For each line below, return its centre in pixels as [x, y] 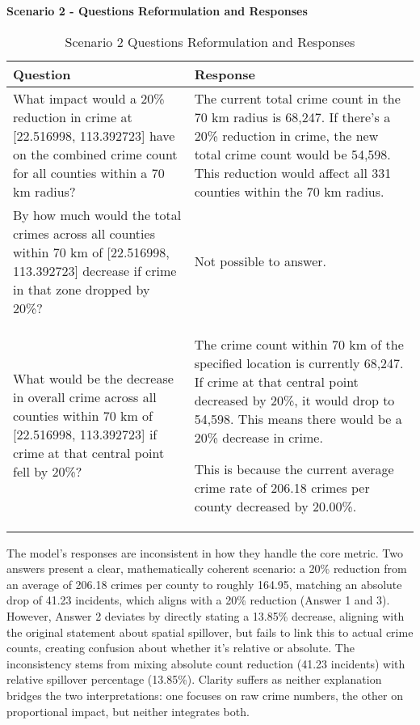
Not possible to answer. [260, 261]
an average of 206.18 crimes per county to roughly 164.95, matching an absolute [204, 584]
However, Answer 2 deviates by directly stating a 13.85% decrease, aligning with [206, 615]
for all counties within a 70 [89, 172]
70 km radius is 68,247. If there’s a [292, 117]
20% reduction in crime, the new [286, 135]
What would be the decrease [93, 379]
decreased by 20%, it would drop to [294, 400]
